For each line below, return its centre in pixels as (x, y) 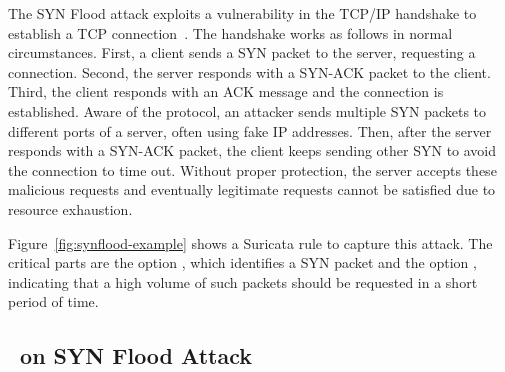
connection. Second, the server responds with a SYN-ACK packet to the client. (249, 71)
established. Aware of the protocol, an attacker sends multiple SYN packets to (247, 110)
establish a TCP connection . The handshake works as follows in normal (230, 32)
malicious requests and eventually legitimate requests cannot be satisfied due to (252, 189)
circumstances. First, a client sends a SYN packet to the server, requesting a (242, 52)
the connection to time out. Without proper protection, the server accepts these (252, 169)
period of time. (53, 301)
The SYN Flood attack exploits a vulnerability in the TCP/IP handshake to (242, 13)
